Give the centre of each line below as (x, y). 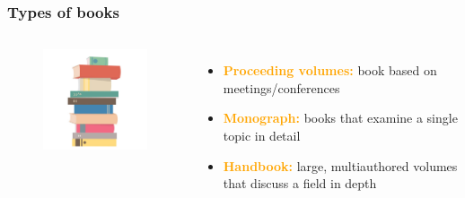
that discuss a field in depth (300, 183)
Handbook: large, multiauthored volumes (340, 165)
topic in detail (262, 135)
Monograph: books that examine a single (340, 118)
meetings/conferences (281, 87)
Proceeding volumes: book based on (330, 70)
